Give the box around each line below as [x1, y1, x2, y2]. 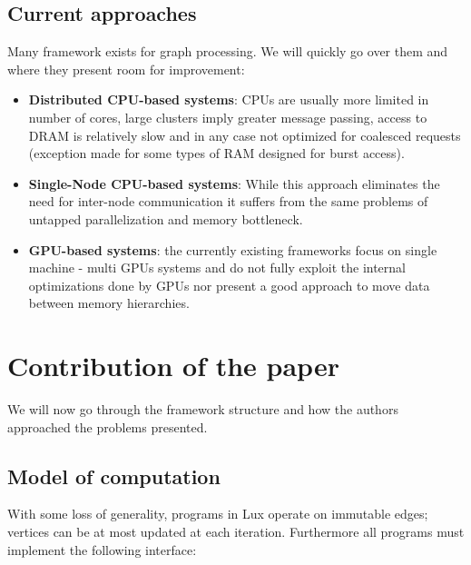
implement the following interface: [7, 540, 197, 559]
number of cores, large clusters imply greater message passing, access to [28, 107, 427, 126]
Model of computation [7, 461, 221, 490]
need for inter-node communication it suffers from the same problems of [28, 192, 428, 211]
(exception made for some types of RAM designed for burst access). [28, 144, 405, 163]
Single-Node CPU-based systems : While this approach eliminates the [28, 173, 440, 193]
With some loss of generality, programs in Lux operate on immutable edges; [7, 504, 428, 523]
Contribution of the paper [7, 347, 339, 384]
